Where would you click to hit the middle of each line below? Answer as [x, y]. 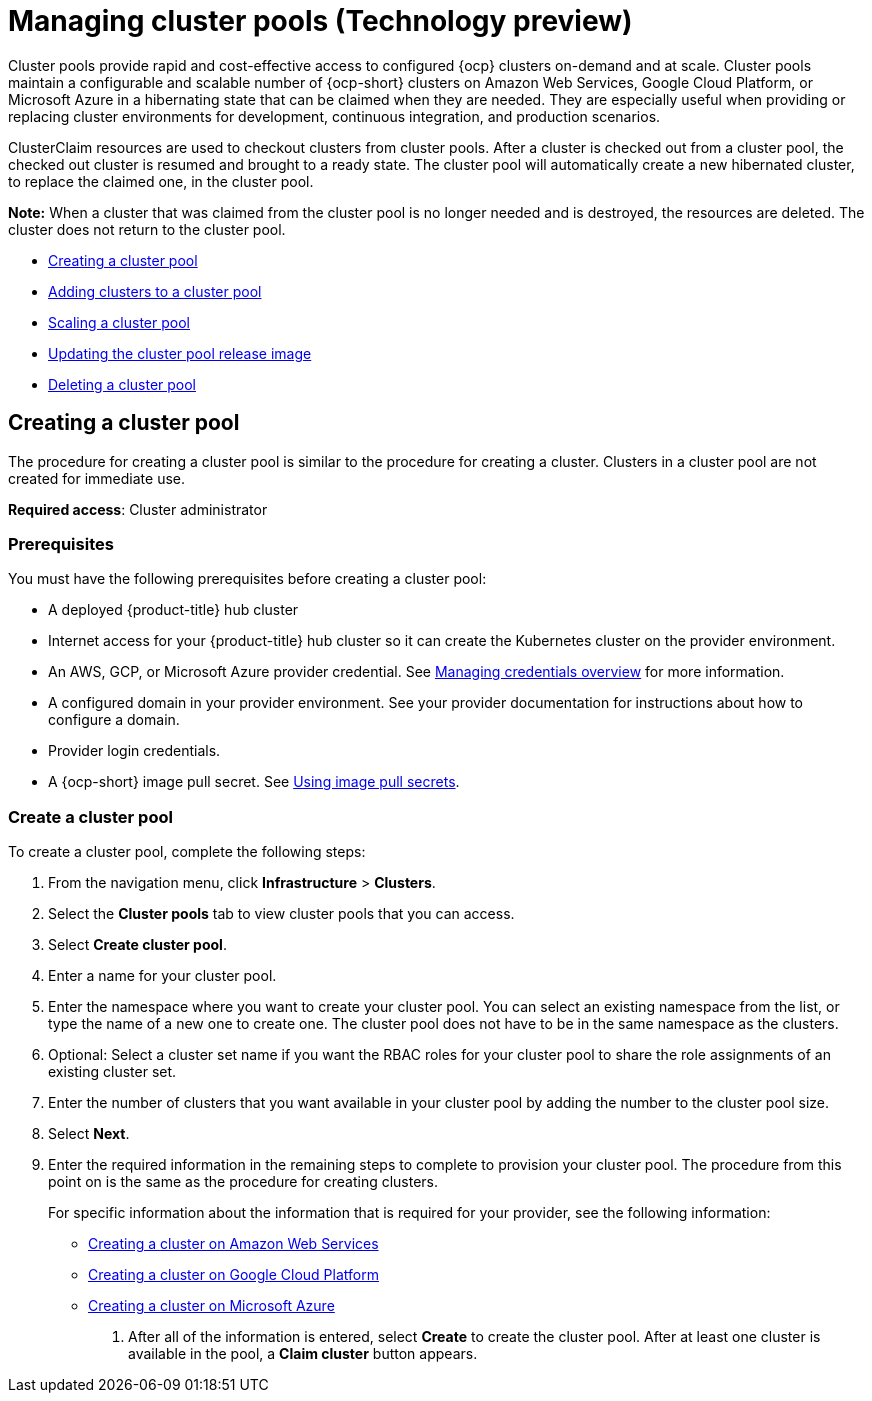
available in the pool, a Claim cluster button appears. [303, 1354]
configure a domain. [114, 720]
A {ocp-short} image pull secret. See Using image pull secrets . [254, 782]
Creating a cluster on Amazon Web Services [233, 1244]
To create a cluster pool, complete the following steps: [187, 852]
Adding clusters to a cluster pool [155, 291]
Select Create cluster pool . [137, 945]
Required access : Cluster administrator [138, 509]
